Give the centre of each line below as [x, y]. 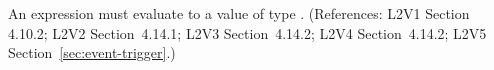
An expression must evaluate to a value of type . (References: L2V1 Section [239, 13]
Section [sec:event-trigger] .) [92, 52]
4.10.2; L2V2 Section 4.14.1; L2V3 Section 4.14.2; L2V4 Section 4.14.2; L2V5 [247, 32]
